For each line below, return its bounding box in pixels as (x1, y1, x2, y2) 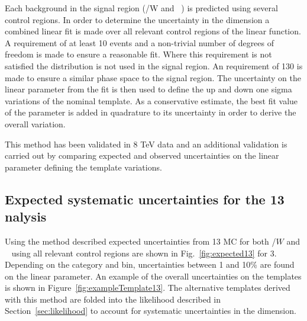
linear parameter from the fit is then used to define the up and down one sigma (5, 83, 292, 95)
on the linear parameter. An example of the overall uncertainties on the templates (5, 269, 302, 282)
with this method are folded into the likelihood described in (5, 293, 221, 305)
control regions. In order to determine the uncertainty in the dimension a (5, 13, 270, 25)
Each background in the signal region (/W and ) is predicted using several (5, 2, 278, 14)
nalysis (5, 207, 47, 226)
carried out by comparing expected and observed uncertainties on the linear (5, 149, 279, 162)
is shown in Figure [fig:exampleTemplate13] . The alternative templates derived (5, 281, 290, 294)
